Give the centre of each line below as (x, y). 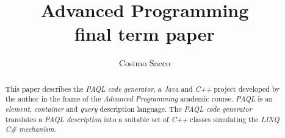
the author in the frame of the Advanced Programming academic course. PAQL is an (139, 99)
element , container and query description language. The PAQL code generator (128, 109)
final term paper (145, 34)
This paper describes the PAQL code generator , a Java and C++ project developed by (142, 88)
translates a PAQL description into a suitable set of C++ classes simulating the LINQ (142, 119)
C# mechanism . (31, 129)
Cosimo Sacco (145, 63)
